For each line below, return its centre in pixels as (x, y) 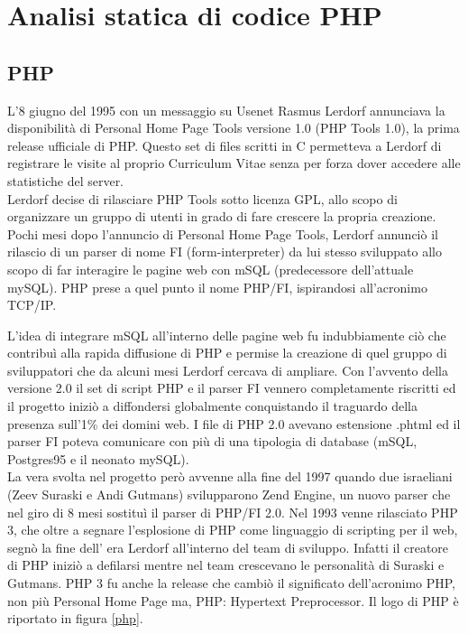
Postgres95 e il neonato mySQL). (98, 458)
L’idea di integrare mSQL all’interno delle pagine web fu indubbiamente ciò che (227, 335)
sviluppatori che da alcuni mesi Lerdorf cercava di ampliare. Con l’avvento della (228, 370)
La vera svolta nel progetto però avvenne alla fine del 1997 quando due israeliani (230, 476)
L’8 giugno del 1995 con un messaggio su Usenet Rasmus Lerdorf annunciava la (226, 110)
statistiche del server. (66, 180)
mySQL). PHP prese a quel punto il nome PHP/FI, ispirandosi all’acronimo (217, 287)
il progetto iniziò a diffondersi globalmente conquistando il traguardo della (212, 406)
